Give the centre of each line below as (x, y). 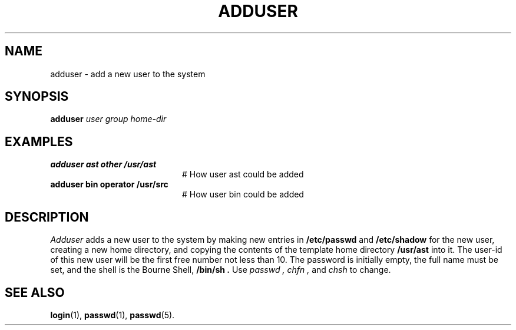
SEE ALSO (35, 292)
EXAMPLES (39, 141)
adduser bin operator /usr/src (109, 184)
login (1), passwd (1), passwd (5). (113, 315)
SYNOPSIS (37, 97)
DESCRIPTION (47, 217)
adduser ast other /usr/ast (103, 164)
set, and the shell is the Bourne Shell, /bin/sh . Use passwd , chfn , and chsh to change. (221, 270)
